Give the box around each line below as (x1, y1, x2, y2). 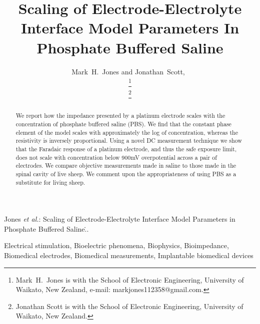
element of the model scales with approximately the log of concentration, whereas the (15, 128, 238, 136)
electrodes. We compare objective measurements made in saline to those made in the (15, 161, 236, 170)
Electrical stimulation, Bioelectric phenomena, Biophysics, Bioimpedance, (4, 240, 229, 251)
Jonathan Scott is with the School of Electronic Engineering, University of (15, 301, 243, 311)
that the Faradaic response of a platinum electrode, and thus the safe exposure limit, (15, 145, 237, 153)
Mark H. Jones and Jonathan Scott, (71, 66, 185, 76)
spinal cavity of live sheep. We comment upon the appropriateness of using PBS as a (15, 169, 236, 178)
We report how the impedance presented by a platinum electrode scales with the (15, 111, 225, 120)
